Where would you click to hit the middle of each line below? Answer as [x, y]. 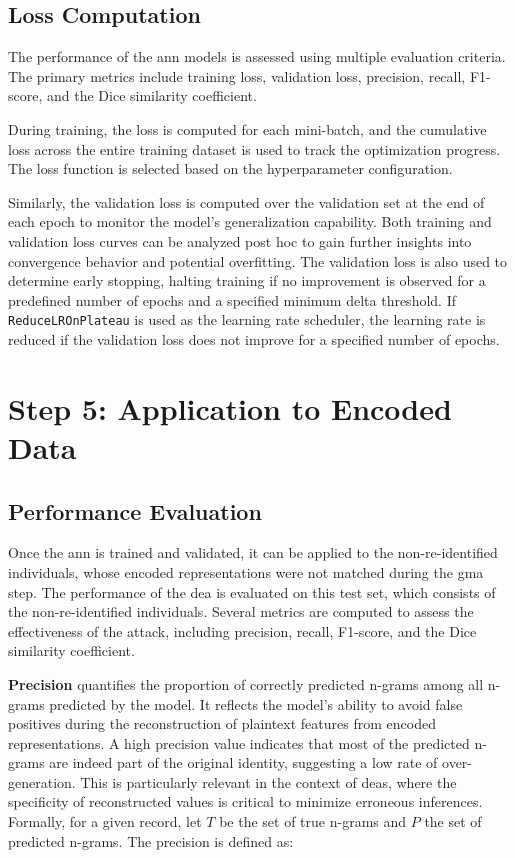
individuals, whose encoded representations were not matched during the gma [246, 571]
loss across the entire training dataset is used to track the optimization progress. [254, 148]
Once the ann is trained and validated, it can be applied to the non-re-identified [253, 552]
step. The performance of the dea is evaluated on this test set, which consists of [252, 591]
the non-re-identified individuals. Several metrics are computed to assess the [241, 611]
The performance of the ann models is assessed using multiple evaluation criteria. [257, 56]
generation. [42, 781]
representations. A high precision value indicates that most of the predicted [239, 742]
